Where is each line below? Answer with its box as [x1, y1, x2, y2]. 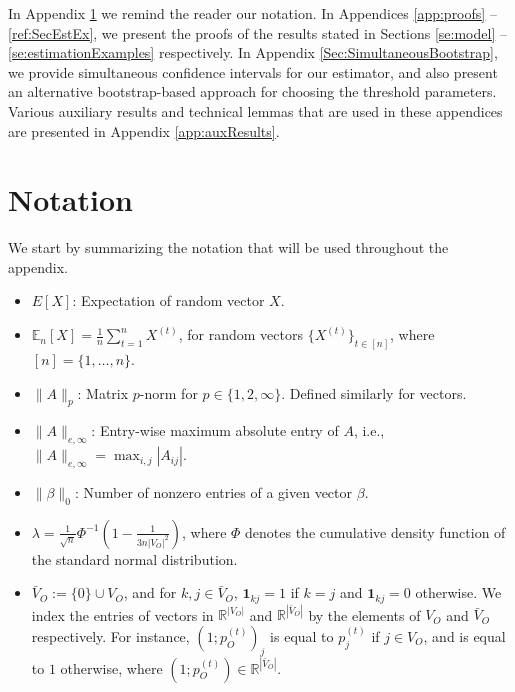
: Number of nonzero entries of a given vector [74, 481, 353, 502]
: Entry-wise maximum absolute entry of [91, 420, 339, 441]
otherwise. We [415, 582, 502, 603]
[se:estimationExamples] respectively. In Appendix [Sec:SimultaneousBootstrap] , [8, 42, 498, 63]
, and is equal [423, 625, 506, 646]
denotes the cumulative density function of [245, 521, 506, 542]
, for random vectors [178, 324, 303, 345]
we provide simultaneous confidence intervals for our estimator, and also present [8, 61, 498, 82]
